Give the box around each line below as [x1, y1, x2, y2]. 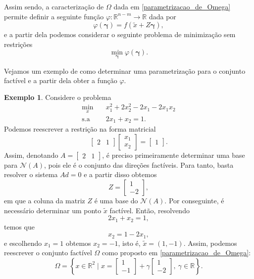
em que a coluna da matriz [4, 195, 85, 205]
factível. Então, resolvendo [109, 205, 190, 215]
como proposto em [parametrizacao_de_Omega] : [102, 247, 251, 258]
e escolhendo [4, 237, 42, 248]
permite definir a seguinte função [4, 11, 104, 21]
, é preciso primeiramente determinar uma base [102, 149, 245, 160]
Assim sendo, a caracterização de [4, 1, 104, 11]
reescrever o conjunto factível [4, 247, 92, 258]
